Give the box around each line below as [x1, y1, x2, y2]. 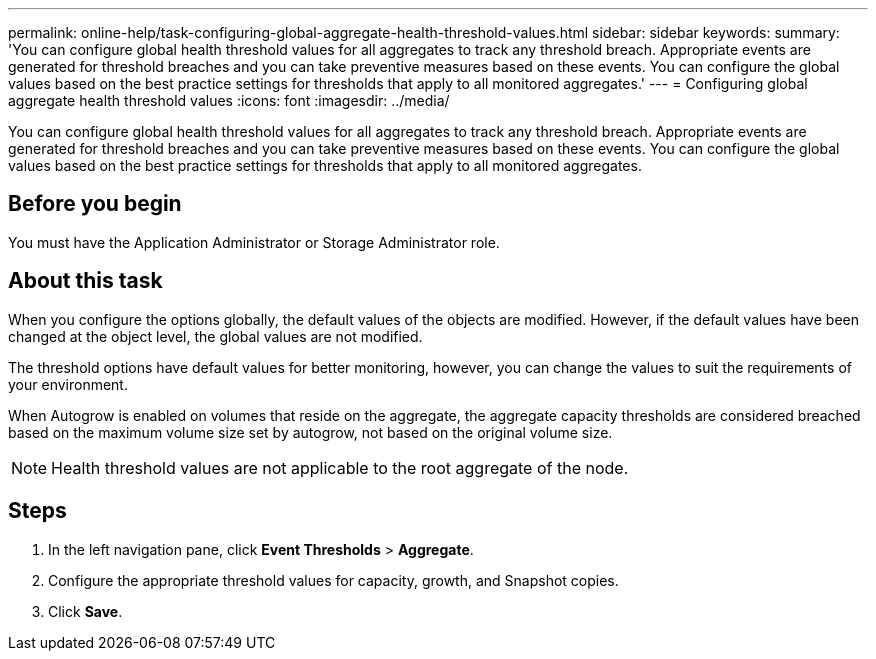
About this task [8, 268, 163, 294]
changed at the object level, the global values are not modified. [8, 327, 423, 345]
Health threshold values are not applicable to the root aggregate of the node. [51, 457, 629, 478]
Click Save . [48, 602, 123, 620]
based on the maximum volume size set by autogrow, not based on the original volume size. [8, 423, 613, 441]
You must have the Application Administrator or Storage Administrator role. [8, 233, 500, 251]
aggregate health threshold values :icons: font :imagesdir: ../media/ [8, 92, 450, 109]
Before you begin [8, 191, 182, 217]
